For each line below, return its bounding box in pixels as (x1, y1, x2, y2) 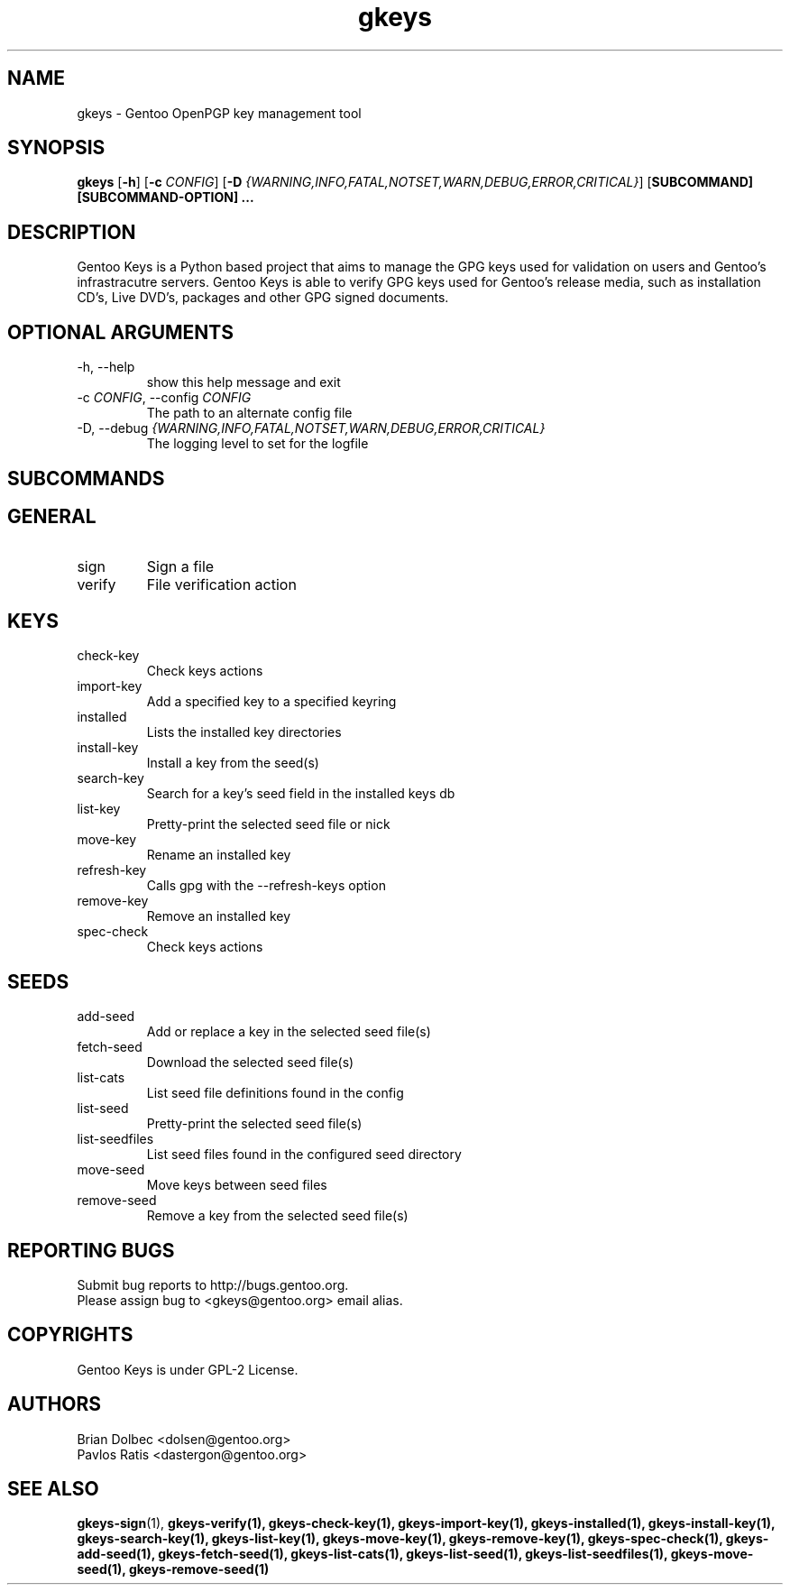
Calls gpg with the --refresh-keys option (146, 878, 386, 894)
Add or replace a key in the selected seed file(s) (146, 1024, 431, 1040)
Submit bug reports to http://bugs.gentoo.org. (77, 1276, 349, 1293)
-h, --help (77, 359, 135, 375)
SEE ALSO (7, 1477, 99, 1501)
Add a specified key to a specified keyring (146, 694, 397, 710)
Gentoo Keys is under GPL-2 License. (77, 1361, 299, 1377)
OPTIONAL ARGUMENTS (7, 320, 234, 344)
